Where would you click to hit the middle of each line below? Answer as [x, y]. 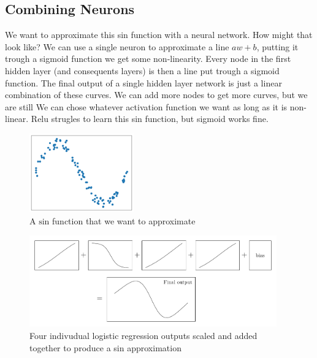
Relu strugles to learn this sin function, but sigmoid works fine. [150, 119]
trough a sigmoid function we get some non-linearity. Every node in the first [148, 59]
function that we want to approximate [124, 220]
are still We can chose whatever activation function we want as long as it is [146, 106]
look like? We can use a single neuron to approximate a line [117, 46]
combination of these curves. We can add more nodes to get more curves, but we [156, 95]
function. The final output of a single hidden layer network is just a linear [143, 82]
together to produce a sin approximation [105, 347]
